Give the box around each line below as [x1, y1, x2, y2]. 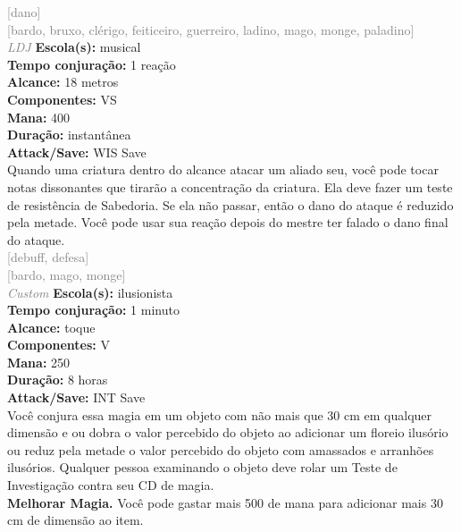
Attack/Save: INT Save [7, 388, 146, 407]
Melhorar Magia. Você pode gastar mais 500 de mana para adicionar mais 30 [7, 493, 443, 511]
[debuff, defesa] [7, 248, 89, 266]
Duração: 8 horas [7, 370, 108, 389]
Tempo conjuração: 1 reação [7, 55, 176, 73]
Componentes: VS [7, 89, 117, 108]
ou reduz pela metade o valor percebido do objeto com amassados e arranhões [7, 440, 434, 459]
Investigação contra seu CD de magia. [7, 476, 214, 494]
